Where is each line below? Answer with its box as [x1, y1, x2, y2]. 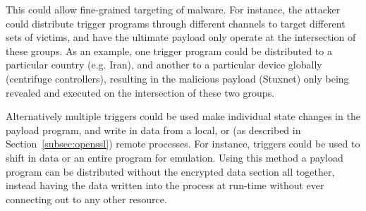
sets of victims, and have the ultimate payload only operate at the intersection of [6, 30, 356, 44]
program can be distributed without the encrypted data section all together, [6, 164, 335, 179]
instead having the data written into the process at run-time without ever [6, 178, 324, 193]
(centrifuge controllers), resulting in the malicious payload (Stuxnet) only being [6, 71, 349, 85]
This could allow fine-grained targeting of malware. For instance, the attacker [6, 2, 341, 16]
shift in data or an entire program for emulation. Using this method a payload [6, 150, 343, 164]
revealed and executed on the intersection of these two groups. [6, 85, 275, 100]
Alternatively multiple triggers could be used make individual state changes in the [6, 109, 360, 123]
